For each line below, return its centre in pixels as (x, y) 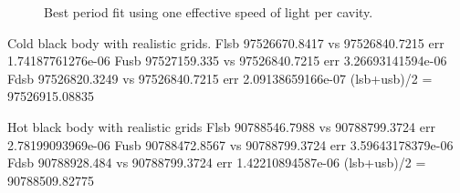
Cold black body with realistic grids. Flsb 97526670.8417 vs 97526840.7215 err (226, 42)
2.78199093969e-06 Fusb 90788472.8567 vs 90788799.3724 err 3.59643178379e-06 (230, 144)
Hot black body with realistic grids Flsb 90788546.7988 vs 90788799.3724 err (221, 126)
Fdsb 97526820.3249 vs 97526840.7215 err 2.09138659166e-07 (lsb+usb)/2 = (220, 78)
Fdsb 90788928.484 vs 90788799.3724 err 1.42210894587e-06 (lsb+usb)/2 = (217, 163)
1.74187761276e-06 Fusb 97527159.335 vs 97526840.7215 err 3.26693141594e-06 (227, 61)
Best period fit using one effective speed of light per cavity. (209, 12)
